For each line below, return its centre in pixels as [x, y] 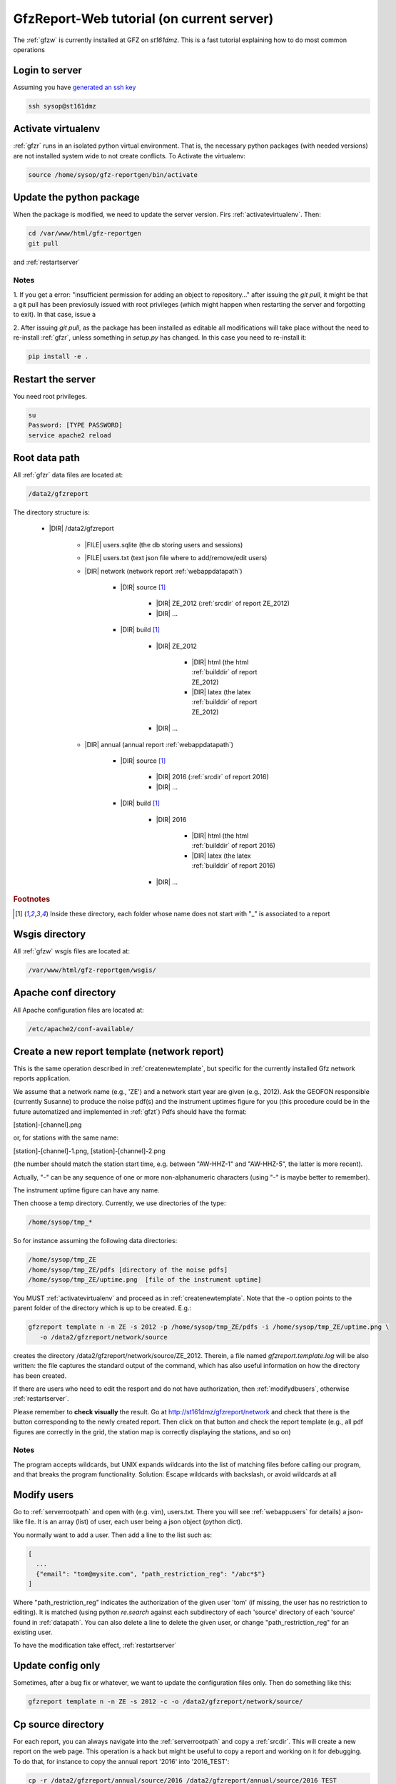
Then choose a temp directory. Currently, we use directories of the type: [120, 1203]
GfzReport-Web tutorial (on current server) [143, 19]
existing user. [33, 1632]
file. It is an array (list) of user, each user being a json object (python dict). [134, 1522]
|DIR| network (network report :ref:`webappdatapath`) [163, 571]
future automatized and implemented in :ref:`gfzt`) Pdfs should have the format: [130, 1111]
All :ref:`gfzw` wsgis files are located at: [71, 951]
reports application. [42, 1078]
